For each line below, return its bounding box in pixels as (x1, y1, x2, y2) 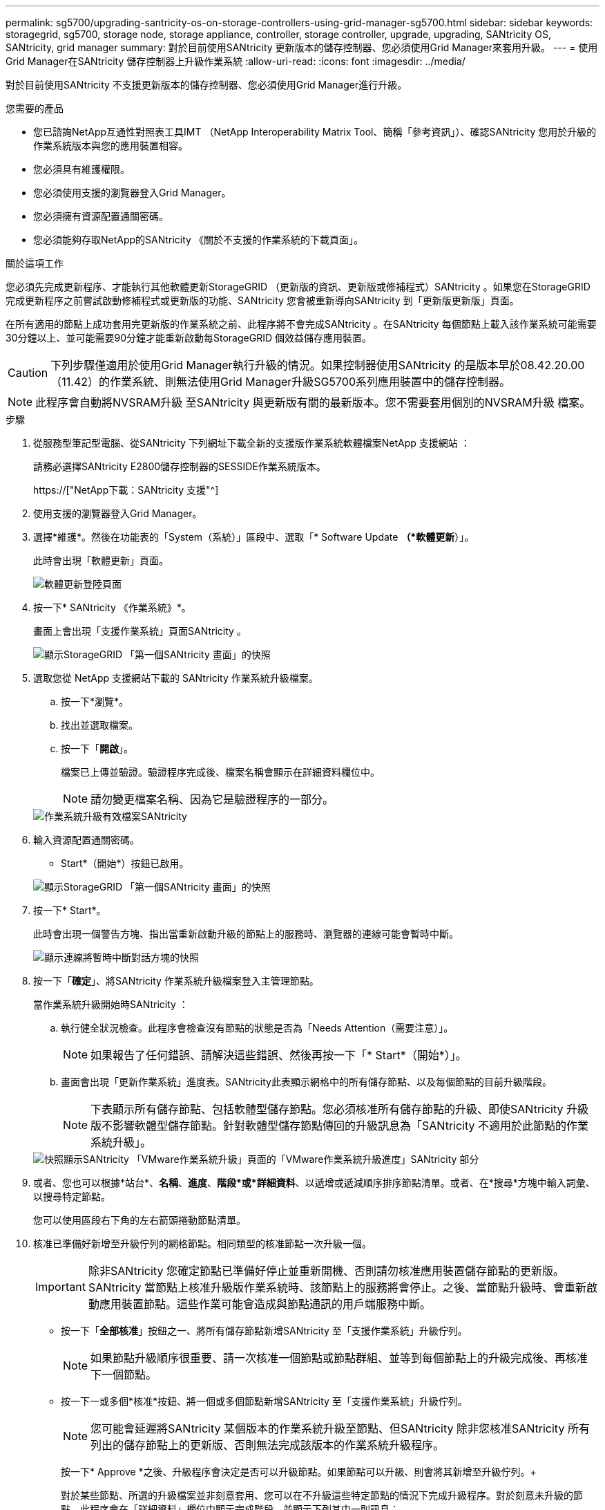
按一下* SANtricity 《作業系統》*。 (33, 602, 191, 613)
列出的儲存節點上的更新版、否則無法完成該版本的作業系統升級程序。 (90, 1438, 445, 1452)
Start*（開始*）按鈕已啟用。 (61, 857, 189, 869)
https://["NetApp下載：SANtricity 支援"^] (33, 484, 219, 496)
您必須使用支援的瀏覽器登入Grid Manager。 (33, 187, 231, 198)
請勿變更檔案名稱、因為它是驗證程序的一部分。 (90, 792, 334, 806)
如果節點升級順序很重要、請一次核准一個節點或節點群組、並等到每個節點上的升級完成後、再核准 (90, 1351, 588, 1365)
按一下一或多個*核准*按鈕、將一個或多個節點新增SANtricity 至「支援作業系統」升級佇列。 (61, 1395, 468, 1407)
